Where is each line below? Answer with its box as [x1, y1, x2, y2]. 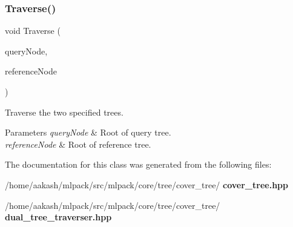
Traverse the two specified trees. [5, 105, 123, 118]
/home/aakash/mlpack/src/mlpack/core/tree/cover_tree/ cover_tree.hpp [5, 178, 288, 191]
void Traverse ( [5, 24, 61, 37]
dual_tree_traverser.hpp [5, 211, 112, 223]
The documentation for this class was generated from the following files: [5, 158, 272, 171]
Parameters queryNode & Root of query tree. [5, 126, 171, 139]
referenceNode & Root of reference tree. [5, 137, 151, 150]
